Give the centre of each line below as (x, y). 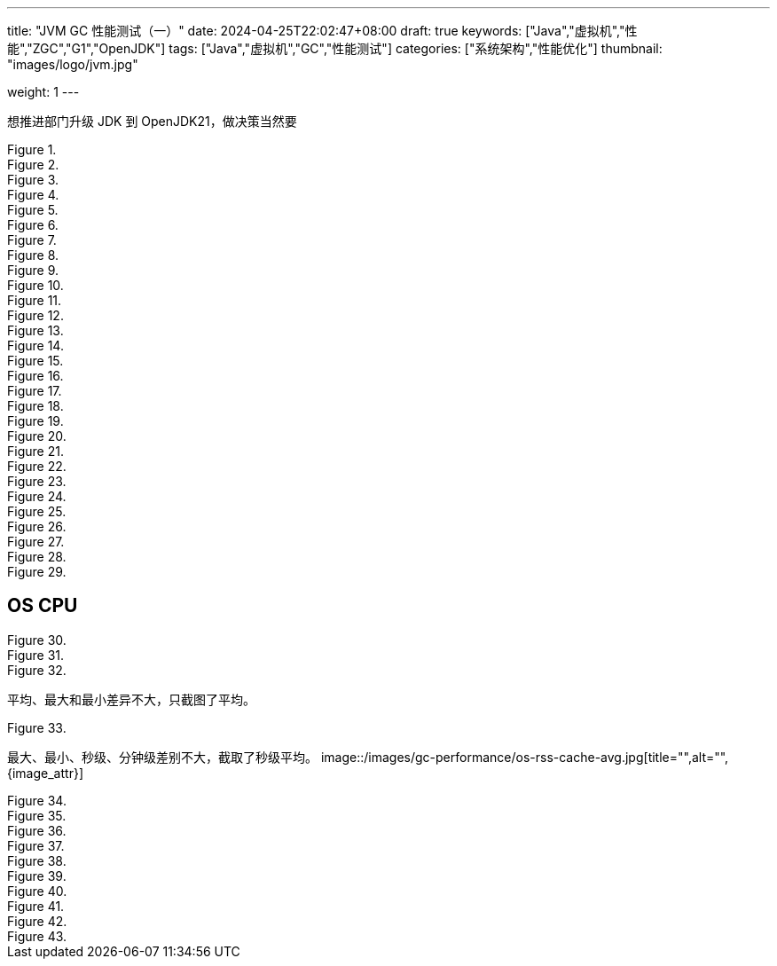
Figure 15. (35, 361)
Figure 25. (37, 511)
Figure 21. (35, 451)
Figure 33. (37, 727)
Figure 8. (33, 255)
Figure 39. (37, 876)
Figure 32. (37, 670)
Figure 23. (37, 481)
